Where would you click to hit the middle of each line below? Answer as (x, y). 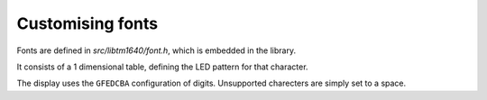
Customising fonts (87, 23)
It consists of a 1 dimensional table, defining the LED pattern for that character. (162, 67)
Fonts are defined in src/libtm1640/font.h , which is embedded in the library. (156, 50)
